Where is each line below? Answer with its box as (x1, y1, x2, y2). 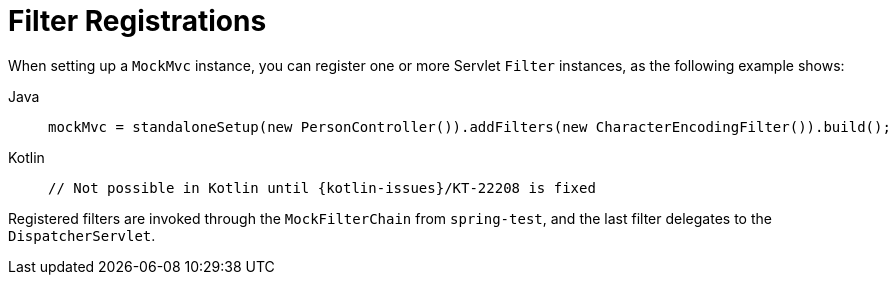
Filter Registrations (8, 4, 267, 38)
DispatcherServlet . (8, 226, 156, 244)
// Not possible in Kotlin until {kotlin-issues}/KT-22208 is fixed (48, 179, 596, 196)
